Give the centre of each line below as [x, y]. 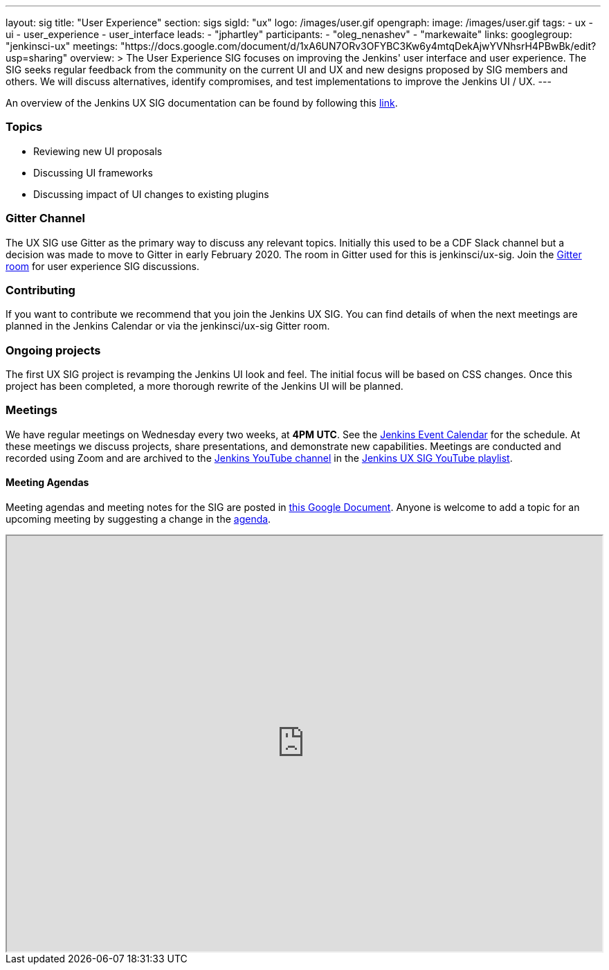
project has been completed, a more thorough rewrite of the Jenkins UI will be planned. [204, 386]
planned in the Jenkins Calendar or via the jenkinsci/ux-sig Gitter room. [168, 326]
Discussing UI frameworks [93, 172]
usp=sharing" [37, 58]
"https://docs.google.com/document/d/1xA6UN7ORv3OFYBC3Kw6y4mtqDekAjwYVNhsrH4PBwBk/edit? [358, 46]
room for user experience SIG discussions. [103, 266]
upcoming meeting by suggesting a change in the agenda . [138, 519]
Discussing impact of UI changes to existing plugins [151, 194]
